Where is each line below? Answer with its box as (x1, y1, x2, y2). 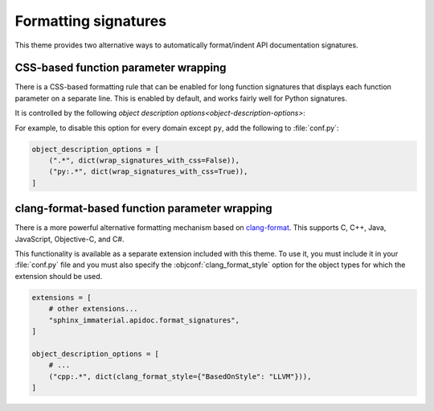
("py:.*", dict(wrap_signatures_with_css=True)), (48, 167, 248, 176)
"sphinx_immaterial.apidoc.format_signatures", (48, 315, 240, 325)
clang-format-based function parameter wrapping (14, 202, 272, 216)
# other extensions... (48, 304, 138, 314)
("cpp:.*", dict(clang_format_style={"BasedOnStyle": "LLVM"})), (48, 372, 312, 381)
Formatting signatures (14, 12, 167, 30)
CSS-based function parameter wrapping (14, 61, 227, 75)
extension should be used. (14, 271, 103, 281)
